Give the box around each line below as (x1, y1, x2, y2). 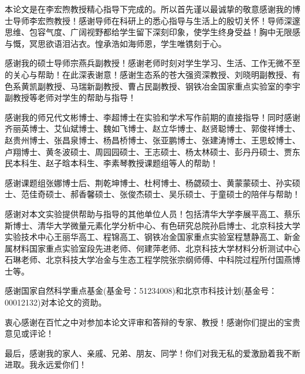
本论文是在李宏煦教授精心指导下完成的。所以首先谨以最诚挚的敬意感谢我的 (5, 3, 292, 15)
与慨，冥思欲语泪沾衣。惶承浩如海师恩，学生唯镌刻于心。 (5, 37, 226, 49)
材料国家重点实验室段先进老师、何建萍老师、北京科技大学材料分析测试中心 (12, 242, 300, 254)
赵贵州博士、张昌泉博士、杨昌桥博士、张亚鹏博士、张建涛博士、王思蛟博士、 (5, 133, 300, 146)
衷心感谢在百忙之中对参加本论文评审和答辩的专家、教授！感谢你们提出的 (5, 315, 284, 328)
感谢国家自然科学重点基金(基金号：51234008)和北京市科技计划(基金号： (5, 284, 277, 297)
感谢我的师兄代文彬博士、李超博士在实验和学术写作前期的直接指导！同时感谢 (5, 111, 300, 123)
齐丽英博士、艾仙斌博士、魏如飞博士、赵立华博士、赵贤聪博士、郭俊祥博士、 (5, 122, 300, 135)
